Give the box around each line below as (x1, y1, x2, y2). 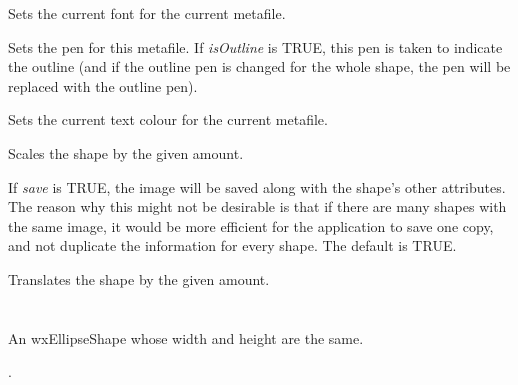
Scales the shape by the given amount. (8, 142, 244, 163)
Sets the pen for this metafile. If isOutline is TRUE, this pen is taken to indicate (8, 36, 503, 57)
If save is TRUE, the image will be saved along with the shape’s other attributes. (8, 176, 506, 197)
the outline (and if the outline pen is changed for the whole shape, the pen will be (8, 56, 511, 77)
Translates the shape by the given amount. (8, 268, 270, 289)
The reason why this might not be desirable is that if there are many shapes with (8, 196, 507, 217)
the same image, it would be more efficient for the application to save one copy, (8, 215, 494, 236)
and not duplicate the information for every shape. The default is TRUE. (8, 235, 457, 256)
